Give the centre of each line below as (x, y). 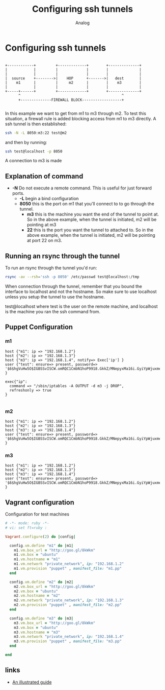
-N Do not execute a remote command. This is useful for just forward (82, 188)
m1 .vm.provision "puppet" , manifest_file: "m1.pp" (68, 569)
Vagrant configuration (40, 502)
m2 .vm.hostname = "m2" (37, 596)
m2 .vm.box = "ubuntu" (36, 591)
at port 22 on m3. (44, 241)
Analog (82, 23)
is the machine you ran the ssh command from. (53, 311)
